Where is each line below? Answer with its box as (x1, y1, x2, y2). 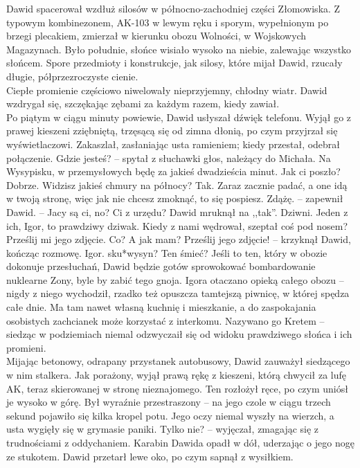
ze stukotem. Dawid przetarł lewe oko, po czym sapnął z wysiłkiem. (6, 449, 294, 463)
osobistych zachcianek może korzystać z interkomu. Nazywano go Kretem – (6, 313, 325, 327)
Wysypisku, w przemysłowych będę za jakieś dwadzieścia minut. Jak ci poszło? (6, 164, 341, 179)
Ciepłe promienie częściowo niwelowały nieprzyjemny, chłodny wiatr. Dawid (6, 82, 327, 97)
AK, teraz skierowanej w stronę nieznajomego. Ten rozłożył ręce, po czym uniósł (6, 381, 348, 395)
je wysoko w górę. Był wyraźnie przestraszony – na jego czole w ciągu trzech (6, 395, 331, 409)
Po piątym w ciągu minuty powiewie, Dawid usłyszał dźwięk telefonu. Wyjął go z (6, 109, 352, 124)
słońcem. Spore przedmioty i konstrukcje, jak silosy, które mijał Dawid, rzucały (6, 55, 343, 70)
